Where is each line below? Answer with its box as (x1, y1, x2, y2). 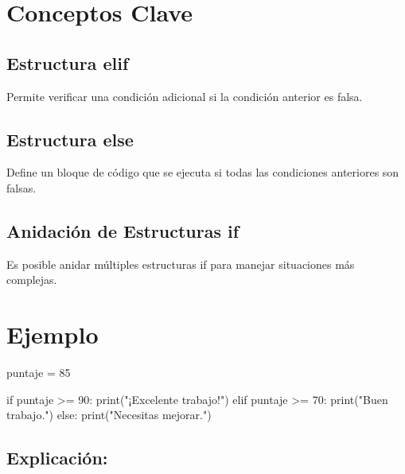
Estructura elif (6, 50, 129, 75)
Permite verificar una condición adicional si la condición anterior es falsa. (6, 87, 363, 104)
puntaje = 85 (6, 364, 71, 381)
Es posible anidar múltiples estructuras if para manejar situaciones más (6, 255, 355, 272)
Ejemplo (6, 318, 99, 351)
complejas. (6, 271, 57, 288)
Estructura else (6, 126, 134, 151)
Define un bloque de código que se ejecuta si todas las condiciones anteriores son (6, 164, 399, 181)
